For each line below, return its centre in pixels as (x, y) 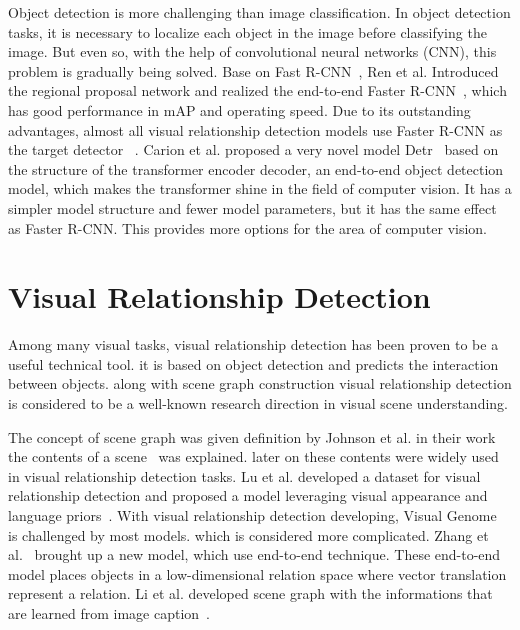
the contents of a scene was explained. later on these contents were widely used (253, 456)
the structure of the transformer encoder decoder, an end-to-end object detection (256, 168)
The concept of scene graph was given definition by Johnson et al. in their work (252, 436)
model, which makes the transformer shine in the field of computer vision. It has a (260, 188)
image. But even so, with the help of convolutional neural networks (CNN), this (252, 51)
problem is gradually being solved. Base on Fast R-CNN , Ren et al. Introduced (253, 70)
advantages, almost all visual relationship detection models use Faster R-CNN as (255, 129)
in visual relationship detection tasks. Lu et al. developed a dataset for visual (244, 475)
